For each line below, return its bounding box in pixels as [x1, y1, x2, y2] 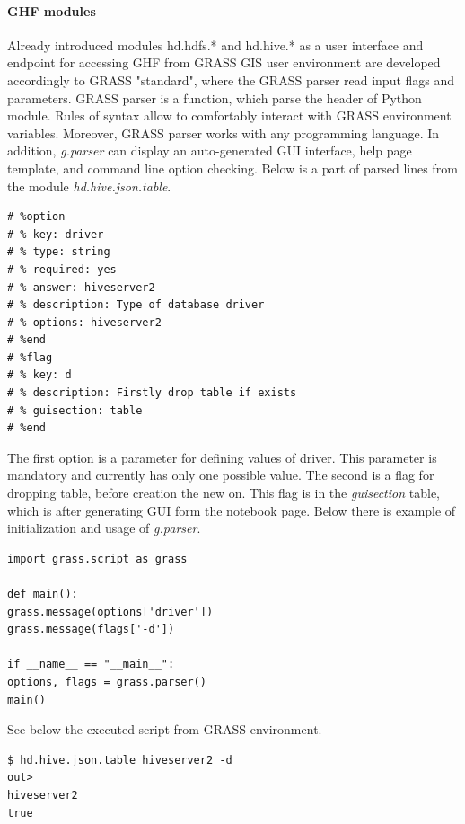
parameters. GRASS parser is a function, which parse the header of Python [7, 88, 422, 107]
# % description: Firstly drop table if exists [7, 386, 297, 400]
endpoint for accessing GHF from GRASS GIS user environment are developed [7, 53, 441, 72]
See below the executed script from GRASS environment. [7, 720, 322, 739]
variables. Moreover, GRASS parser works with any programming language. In [7, 123, 440, 142]
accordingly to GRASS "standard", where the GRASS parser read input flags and [7, 70, 455, 89]
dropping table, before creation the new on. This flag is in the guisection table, [7, 483, 440, 502]
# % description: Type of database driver [7, 298, 265, 312]
